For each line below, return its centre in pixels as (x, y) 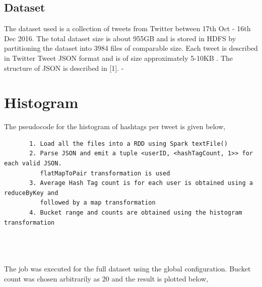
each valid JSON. (33, 164)
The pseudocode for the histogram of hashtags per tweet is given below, (115, 126)
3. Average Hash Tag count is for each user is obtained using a (141, 183)
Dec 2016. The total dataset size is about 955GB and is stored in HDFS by (120, 38)
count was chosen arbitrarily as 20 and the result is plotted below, (106, 278)
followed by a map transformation (98, 203)
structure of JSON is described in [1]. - (64, 68)
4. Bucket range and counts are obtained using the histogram (136, 213)
